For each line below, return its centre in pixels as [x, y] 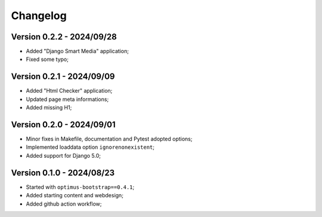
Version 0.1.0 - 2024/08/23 [63, 172]
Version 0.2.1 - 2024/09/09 [63, 77]
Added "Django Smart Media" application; [78, 51]
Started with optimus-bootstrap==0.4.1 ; [80, 187]
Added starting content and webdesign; [75, 195]
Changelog [39, 16]
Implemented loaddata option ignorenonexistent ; [90, 147]
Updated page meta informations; [67, 99]
